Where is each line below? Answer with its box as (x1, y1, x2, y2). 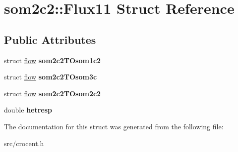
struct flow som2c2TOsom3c (4, 72, 97, 82)
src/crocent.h (4, 138, 44, 148)
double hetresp (4, 105, 53, 115)
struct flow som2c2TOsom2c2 (4, 88, 101, 98)
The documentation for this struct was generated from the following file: (4, 121, 224, 131)
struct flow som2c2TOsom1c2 (4, 55, 101, 65)
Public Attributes (4, 32, 96, 47)
